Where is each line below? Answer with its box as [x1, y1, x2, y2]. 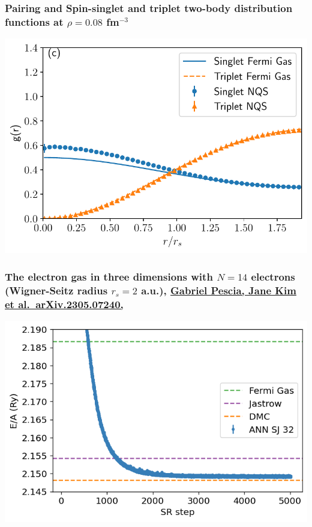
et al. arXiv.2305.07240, [5, 296, 124, 311]
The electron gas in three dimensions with [5, 269, 213, 284]
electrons [251, 269, 295, 284]
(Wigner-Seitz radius [5, 282, 108, 297]
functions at [5, 14, 64, 29]
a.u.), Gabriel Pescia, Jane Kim [141, 282, 296, 297]
